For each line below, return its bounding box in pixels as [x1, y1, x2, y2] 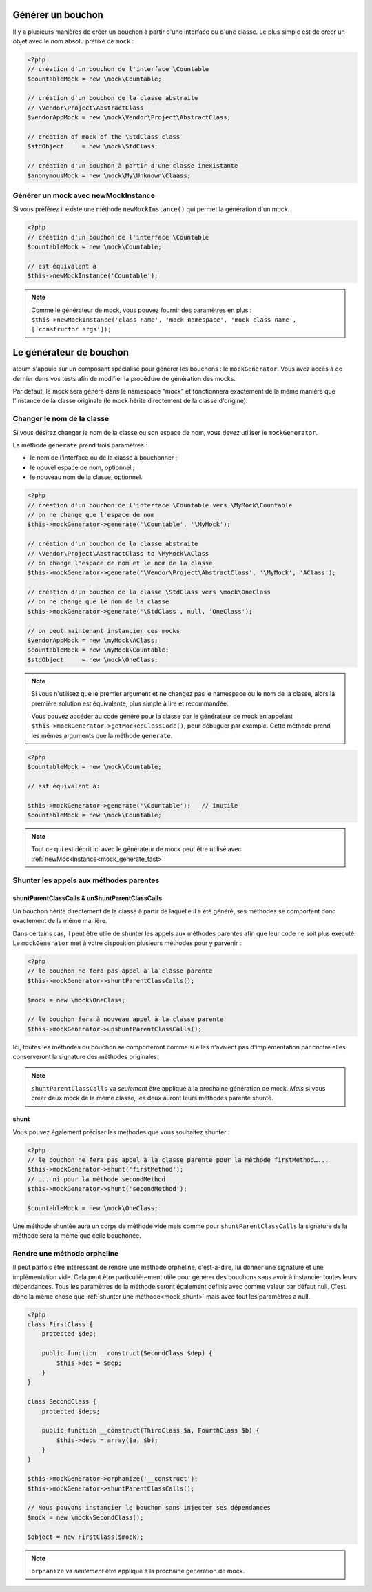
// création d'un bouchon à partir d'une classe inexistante [27, 162, 238, 170]
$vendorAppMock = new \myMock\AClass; [27, 637, 158, 645]
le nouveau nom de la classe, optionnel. [30, 473, 143, 481]
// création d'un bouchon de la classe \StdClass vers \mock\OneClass [27, 588, 271, 596]
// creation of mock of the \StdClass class [27, 133, 180, 141]
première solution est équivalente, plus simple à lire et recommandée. [31, 699, 229, 708]
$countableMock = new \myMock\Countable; [27, 646, 169, 654]
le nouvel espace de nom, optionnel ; [30, 463, 135, 472]
